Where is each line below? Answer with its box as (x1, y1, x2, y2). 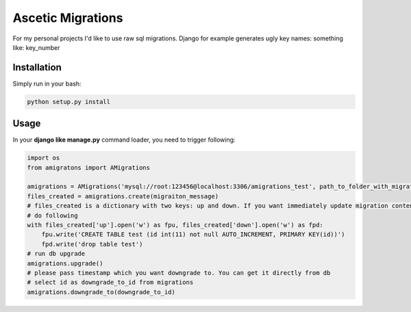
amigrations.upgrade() (27, 259, 103, 267)
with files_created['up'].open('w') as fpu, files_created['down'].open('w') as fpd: (27, 221, 323, 229)
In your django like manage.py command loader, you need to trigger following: (12, 135, 236, 144)
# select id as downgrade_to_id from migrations (27, 278, 194, 287)
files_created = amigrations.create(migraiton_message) (27, 192, 219, 200)
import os (27, 154, 60, 162)
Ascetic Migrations (12, 10, 123, 25)
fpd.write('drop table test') (41, 240, 143, 248)
